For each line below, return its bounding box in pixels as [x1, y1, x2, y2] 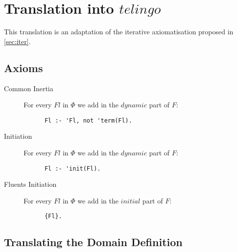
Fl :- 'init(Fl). [44, 165, 101, 172]
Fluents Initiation [4, 179, 57, 189]
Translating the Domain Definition [4, 234, 183, 250]
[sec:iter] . [4, 36, 31, 46]
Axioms [4, 60, 43, 75]
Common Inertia [4, 83, 53, 93]
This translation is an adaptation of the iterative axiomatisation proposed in [4, 26, 234, 37]
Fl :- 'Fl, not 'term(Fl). [44, 117, 132, 124]
